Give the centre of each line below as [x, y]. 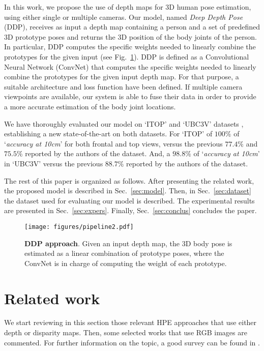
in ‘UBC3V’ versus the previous [54, 163]
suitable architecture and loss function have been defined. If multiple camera [123, 86]
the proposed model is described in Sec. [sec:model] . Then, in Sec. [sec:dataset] [128, 191]
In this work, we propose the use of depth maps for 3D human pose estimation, [128, 7]
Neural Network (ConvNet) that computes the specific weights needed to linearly [130, 66]
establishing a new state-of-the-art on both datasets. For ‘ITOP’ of [108, 134]
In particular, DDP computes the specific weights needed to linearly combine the [130, 47]
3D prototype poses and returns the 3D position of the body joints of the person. [130, 36]
